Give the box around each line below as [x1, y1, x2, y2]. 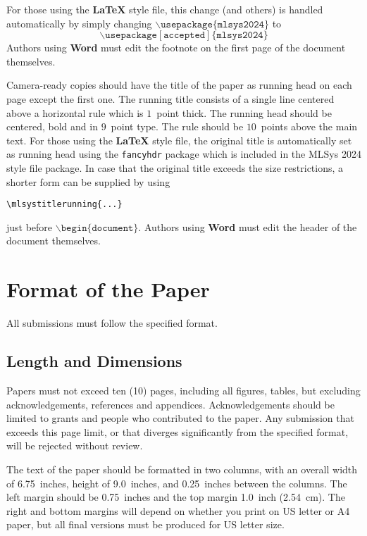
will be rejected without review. [6, 438, 143, 453]
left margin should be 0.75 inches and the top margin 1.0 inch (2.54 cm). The [6, 490, 345, 504]
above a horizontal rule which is [6, 105, 144, 120]
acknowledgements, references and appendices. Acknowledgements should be [6, 397, 335, 411]
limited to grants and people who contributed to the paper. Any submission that [6, 411, 354, 425]
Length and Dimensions [6, 350, 182, 372]
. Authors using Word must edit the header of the [138, 219, 357, 234]
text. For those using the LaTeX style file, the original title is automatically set [6, 132, 352, 147]
